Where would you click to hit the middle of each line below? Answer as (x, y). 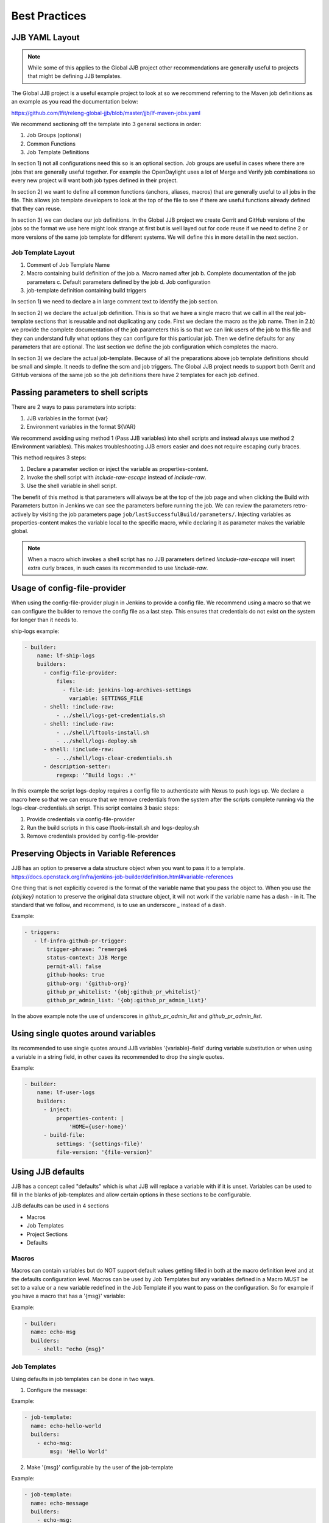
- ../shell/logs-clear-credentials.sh (114, 758)
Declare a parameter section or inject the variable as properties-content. (117, 468)
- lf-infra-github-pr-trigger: (80, 941)
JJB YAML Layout (45, 37)
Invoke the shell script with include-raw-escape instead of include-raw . (116, 478)
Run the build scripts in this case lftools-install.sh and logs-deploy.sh (113, 828)
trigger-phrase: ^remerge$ (87, 949)
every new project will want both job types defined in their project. (94, 180)
